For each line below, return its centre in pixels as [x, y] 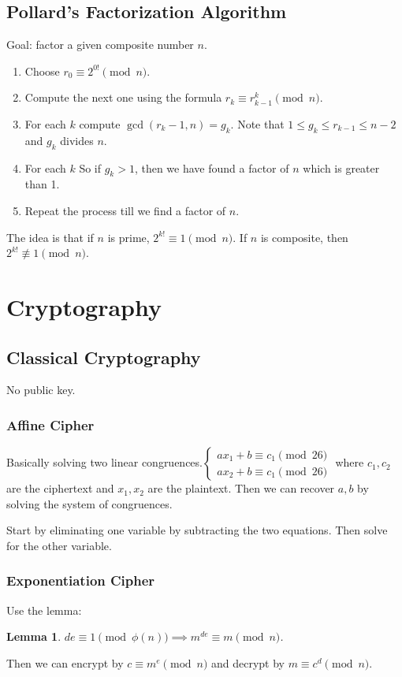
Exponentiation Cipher [81, 580]
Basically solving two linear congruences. [104, 462]
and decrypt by [248, 662]
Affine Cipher [50, 424]
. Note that [257, 123]
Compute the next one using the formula [123, 97]
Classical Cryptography [104, 357]
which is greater [341, 167]
